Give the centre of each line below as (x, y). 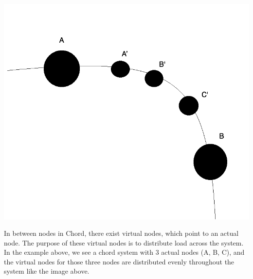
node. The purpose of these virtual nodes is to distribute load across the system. (124, 242)
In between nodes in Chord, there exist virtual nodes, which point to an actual (121, 233)
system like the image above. (47, 271)
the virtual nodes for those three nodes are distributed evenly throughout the (119, 261)
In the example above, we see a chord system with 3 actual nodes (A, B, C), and (124, 252)
